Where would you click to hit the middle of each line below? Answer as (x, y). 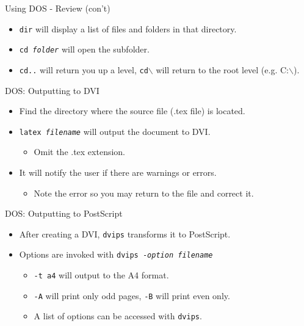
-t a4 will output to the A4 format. (101, 275)
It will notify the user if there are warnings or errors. (118, 172)
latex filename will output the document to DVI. (115, 131)
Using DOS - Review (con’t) (58, 8)
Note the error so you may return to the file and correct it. (144, 193)
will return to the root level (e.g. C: (222, 69)
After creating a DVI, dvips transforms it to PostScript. (125, 234)
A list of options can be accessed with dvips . (118, 316)
